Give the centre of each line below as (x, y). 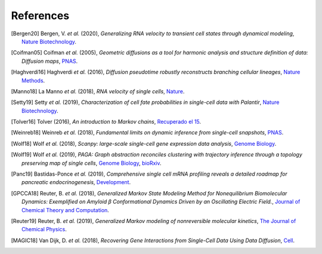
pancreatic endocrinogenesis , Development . (76, 182)
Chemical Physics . (44, 229)
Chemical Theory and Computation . (66, 210)
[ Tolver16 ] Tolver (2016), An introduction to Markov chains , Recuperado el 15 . (106, 122)
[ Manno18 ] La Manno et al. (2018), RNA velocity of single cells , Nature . (98, 91)
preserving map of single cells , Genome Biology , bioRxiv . (92, 163)
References (40, 16)
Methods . (33, 80)
